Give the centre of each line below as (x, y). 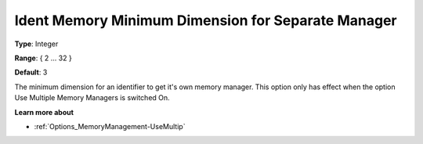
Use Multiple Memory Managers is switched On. (92, 98)
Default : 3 (31, 72)
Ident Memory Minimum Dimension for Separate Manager (206, 20)
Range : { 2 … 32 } (43, 58)
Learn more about (44, 112)
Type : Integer (36, 44)
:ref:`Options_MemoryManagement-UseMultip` (110, 126)
